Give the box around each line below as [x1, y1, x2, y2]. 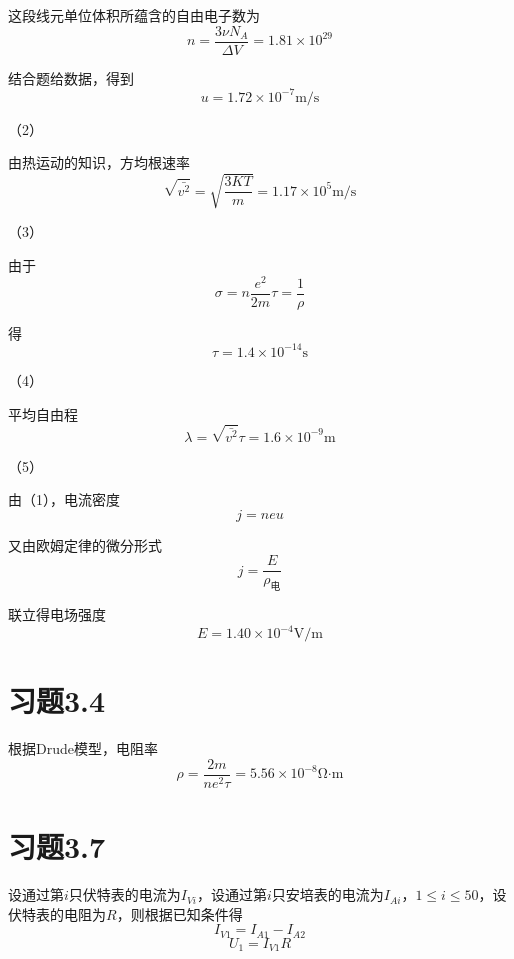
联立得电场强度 [8, 604, 106, 625]
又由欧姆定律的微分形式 [8, 534, 162, 555]
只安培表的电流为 [271, 884, 384, 905]
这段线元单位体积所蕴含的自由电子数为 [8, 5, 260, 25]
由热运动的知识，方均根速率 [8, 152, 190, 173]
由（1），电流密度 [8, 489, 120, 510]
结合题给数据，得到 [8, 67, 134, 88]
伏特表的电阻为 [8, 903, 106, 924]
